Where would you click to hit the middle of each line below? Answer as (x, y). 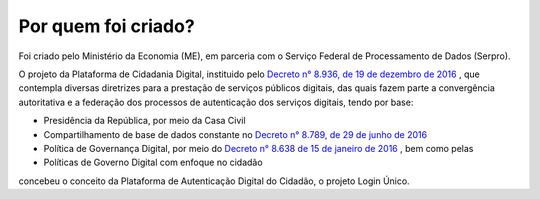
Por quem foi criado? (106, 26)
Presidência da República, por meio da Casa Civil (144, 121)
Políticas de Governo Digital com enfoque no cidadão (153, 162)
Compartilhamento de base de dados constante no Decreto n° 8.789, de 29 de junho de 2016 (235, 134)
